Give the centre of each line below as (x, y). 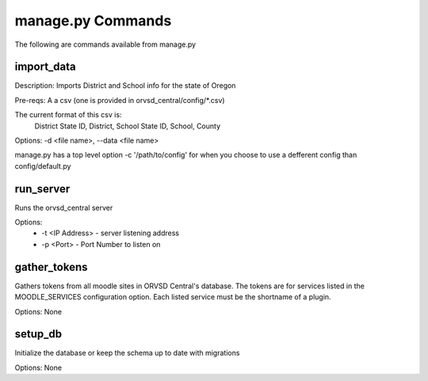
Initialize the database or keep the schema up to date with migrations (127, 353)
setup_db (38, 334)
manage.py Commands (93, 21)
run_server (42, 189)
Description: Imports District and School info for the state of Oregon (125, 86)
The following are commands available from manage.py (105, 44)
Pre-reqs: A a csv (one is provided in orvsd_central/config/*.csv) (120, 100)
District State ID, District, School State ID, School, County (128, 126)
